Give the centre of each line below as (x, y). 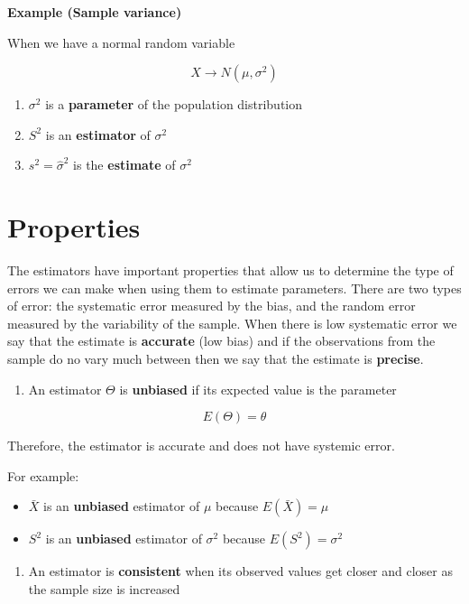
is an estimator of (98, 134)
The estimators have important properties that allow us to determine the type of (230, 270)
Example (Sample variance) (95, 12)
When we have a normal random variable (121, 42)
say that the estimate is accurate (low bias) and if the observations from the (221, 341)
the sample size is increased (104, 589)
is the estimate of (124, 165)
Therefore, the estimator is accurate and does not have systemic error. (201, 446)
